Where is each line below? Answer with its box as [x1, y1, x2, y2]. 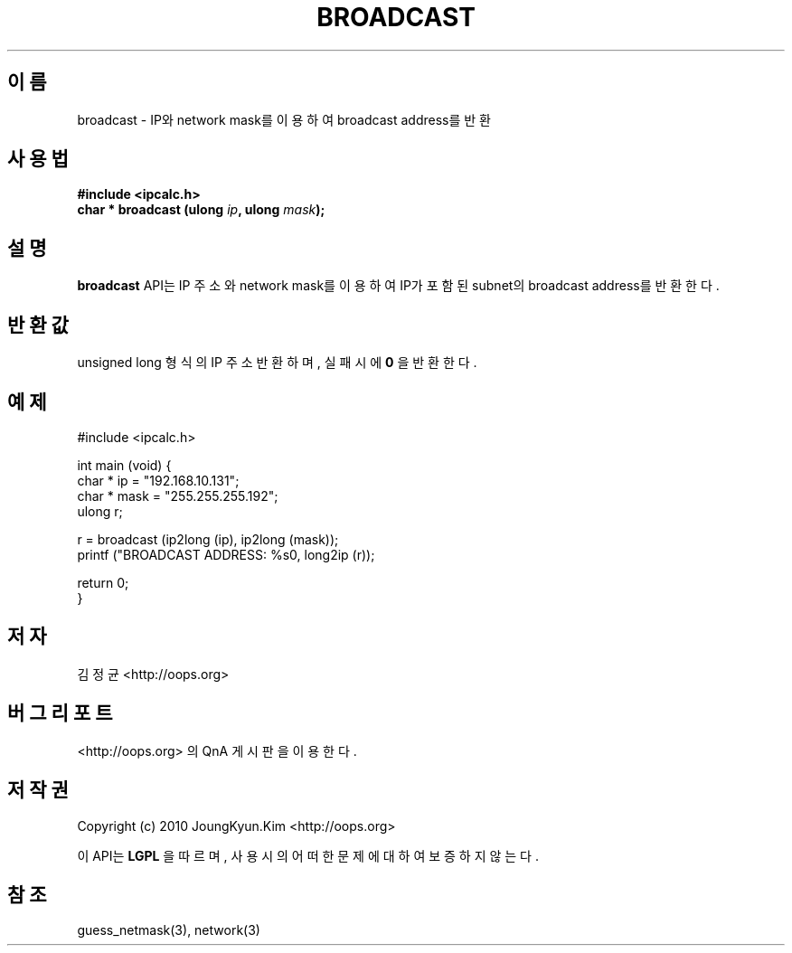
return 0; [77, 574, 129, 590]
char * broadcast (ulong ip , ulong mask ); [77, 202, 325, 218]
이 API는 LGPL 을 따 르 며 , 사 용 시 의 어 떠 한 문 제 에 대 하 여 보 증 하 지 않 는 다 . [77, 847, 539, 863]
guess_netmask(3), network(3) [77, 922, 260, 939]
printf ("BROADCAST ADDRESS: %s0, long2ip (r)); [77, 546, 375, 562]
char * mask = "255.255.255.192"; [77, 487, 278, 504]
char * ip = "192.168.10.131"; [77, 472, 240, 488]
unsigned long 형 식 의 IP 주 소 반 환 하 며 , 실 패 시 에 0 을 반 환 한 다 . [77, 354, 477, 371]
